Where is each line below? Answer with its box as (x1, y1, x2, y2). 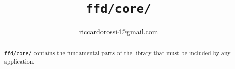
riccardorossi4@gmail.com (79, 26, 158, 37)
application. (4, 57, 35, 65)
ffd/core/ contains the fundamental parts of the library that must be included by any (4, 48, 231, 57)
